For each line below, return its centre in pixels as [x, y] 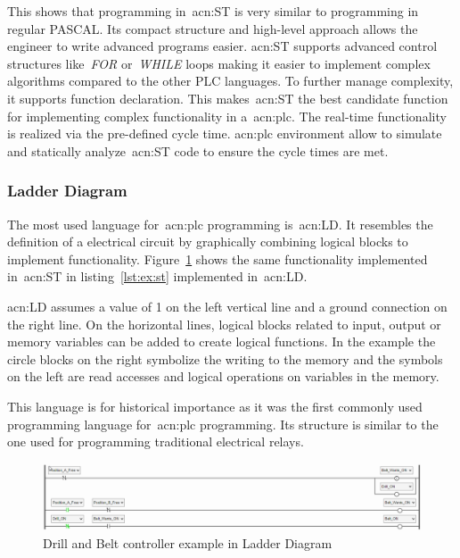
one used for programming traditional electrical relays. [156, 441]
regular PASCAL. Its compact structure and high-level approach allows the [213, 28]
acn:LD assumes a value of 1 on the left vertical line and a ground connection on [227, 306]
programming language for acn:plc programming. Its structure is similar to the [223, 424]
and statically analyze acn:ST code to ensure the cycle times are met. [198, 150]
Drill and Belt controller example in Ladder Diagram [188, 542]
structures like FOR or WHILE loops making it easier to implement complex [219, 63]
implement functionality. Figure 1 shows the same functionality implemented [218, 258]
